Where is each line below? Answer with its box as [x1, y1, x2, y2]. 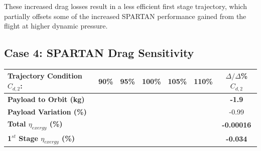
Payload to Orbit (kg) [8, 93, 85, 104]
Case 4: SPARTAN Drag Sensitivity [4, 45, 194, 60]
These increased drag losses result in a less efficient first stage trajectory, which [4, 1, 247, 11]
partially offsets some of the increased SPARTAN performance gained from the [4, 10, 246, 21]
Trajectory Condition [8, 70, 82, 81]
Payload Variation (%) [8, 106, 87, 116]
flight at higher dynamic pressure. [4, 20, 108, 31]
